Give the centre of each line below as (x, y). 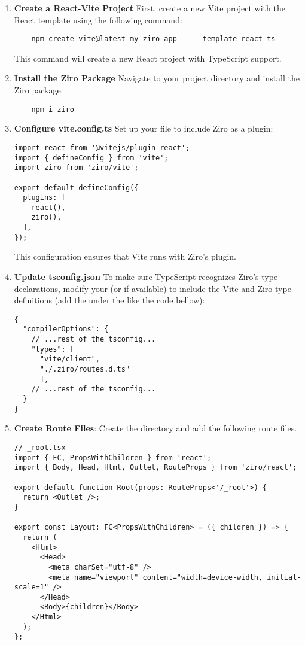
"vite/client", (70, 359)
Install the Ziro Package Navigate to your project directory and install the (157, 78)
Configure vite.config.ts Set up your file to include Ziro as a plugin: (144, 128)
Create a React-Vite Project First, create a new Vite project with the (150, 8)
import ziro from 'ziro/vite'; (76, 168)
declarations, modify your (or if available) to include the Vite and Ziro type (152, 288)
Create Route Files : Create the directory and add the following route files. (155, 428)
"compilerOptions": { (66, 329)
